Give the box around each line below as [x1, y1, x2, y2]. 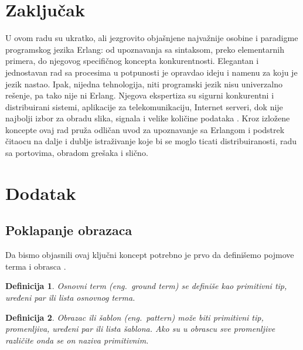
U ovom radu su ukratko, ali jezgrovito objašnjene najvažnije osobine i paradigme [5, 32, 298, 44]
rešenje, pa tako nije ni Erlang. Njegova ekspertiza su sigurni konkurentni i [5, 89, 274, 101]
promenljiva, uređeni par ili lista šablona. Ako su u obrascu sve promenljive [5, 322, 275, 335]
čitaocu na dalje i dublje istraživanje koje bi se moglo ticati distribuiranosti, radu [5, 135, 297, 147]
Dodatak [5, 181, 76, 205]
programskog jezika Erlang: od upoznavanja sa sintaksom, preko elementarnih [5, 43, 284, 55]
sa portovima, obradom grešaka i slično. [5, 147, 148, 159]
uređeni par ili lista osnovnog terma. [5, 291, 135, 304]
